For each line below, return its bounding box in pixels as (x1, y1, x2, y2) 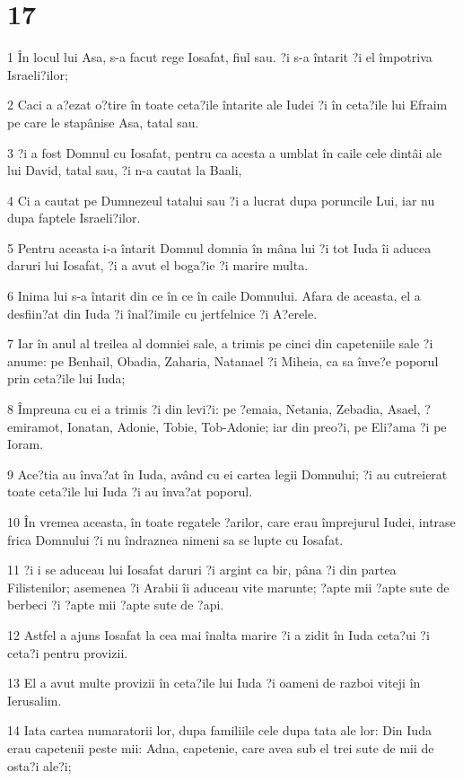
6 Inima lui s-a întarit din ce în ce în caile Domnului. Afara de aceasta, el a (7, 286, 421, 305)
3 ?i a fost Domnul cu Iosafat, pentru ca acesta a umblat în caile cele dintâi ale (7, 143, 442, 162)
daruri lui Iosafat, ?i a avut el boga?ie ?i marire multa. (7, 256, 309, 275)
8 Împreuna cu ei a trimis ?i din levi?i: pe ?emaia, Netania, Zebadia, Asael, (7, 399, 421, 418)
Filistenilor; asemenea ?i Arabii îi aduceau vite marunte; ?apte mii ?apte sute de (7, 577, 450, 596)
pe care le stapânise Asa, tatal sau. (7, 112, 199, 131)
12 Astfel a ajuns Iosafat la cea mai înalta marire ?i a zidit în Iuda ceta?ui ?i (7, 625, 430, 644)
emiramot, (7, 417, 64, 435)
